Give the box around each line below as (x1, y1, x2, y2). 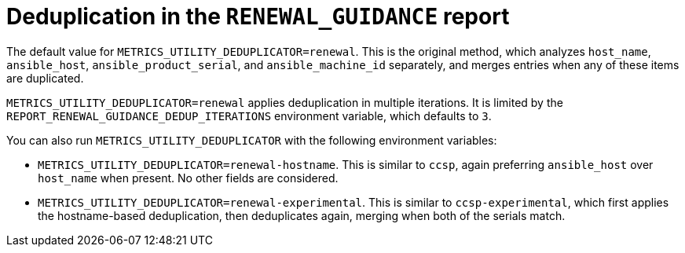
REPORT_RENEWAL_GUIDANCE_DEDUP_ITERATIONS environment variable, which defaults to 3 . (6, 108, 492, 123)
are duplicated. (6, 71, 84, 85)
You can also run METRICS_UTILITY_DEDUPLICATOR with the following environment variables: (6, 133, 497, 147)
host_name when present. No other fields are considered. (38, 170, 339, 185)
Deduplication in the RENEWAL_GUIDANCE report (6, 3, 510, 30)
